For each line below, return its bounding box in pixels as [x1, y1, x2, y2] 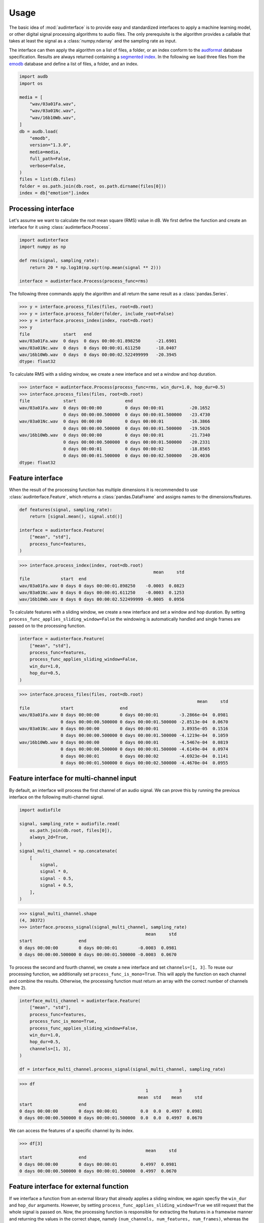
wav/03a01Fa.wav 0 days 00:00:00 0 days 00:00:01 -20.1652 [19, 405, 210, 410]
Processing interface [9, 204, 74, 213]
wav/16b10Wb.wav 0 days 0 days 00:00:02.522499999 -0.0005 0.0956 [19, 597, 185, 602]
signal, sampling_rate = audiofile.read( [19, 821, 120, 826]
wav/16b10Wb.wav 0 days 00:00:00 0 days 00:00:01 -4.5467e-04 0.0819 [19, 739, 228, 745]
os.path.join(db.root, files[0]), [29, 828, 112, 834]
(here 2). [9, 985, 27, 991]
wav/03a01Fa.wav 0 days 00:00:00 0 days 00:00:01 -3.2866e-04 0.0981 [19, 712, 228, 718]
